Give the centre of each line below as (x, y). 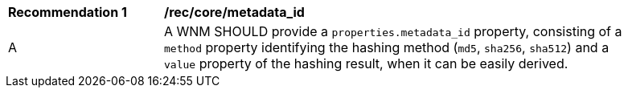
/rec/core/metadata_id (234, 12)
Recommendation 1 (68, 12)
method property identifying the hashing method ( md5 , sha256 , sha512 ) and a (387, 47)
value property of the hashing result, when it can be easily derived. (366, 63)
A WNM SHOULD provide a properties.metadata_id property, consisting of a (393, 31)
